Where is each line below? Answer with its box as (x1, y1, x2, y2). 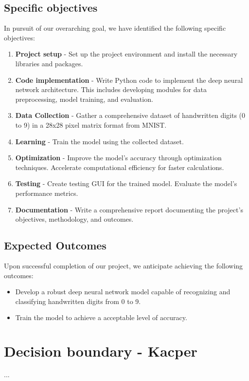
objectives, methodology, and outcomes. (15, 214, 134, 224)
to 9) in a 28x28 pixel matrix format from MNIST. (15, 119, 167, 130)
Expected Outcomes (4, 238, 107, 253)
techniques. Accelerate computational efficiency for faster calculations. (15, 162, 224, 172)
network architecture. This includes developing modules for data (15, 84, 207, 95)
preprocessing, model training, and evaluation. (15, 94, 153, 104)
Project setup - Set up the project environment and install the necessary (15, 49, 238, 59)
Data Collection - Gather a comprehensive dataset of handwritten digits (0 (15, 110, 246, 120)
